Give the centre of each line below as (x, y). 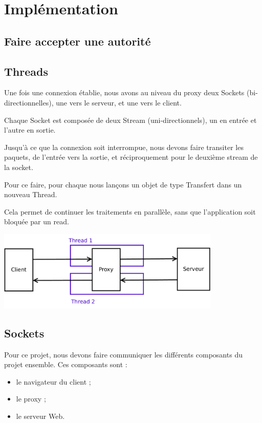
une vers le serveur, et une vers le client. (119, 102)
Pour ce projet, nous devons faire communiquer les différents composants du (123, 354)
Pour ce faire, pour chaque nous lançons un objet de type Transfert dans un (123, 184)
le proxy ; (31, 399)
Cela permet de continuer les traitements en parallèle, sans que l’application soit (130, 211)
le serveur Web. (40, 416)
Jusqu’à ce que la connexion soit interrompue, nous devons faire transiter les (124, 147)
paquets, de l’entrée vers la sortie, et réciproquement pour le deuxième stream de (131, 157)
